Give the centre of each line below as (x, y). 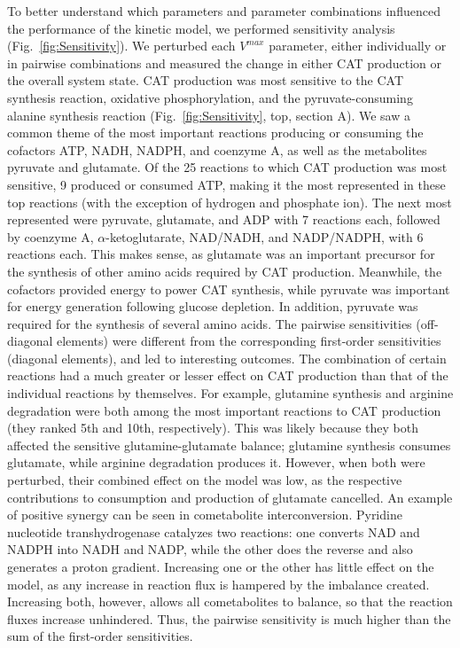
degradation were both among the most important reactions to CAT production (224, 410)
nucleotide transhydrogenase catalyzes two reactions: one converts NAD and (214, 531)
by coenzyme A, (51, 236)
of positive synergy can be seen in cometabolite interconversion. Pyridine (205, 515)
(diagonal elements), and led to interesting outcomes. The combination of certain (227, 358)
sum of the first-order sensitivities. (100, 636)
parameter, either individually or (358, 46)
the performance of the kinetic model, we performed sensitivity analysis (201, 28)
